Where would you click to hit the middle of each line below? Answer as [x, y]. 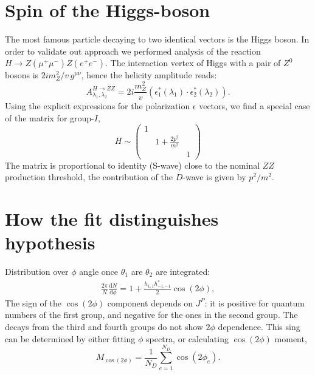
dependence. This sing [259, 326]
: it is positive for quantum [254, 302]
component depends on [150, 302]
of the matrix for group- [50, 117]
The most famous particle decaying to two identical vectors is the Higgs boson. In [157, 39]
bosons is [22, 75]
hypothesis [50, 242]
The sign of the [33, 302]
